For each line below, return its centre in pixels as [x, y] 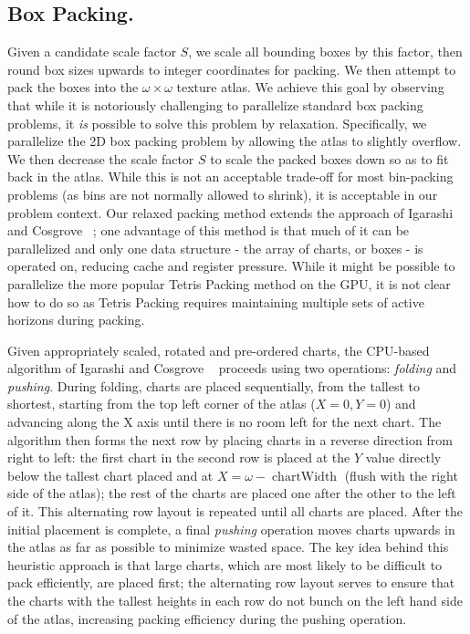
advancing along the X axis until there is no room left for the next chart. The [225, 422]
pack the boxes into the [73, 87]
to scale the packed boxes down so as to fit [329, 158]
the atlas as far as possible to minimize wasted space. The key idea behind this [228, 547]
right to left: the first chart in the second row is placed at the [179, 457]
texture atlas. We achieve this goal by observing [310, 87]
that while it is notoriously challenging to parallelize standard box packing [215, 104]
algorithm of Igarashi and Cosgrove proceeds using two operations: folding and [232, 368]
